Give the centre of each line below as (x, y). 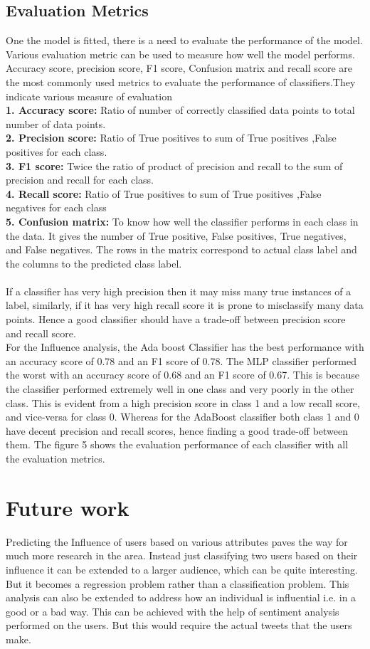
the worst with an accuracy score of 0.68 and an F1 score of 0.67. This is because (183, 375)
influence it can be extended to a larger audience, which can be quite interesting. (182, 569)
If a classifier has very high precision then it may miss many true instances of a (179, 291)
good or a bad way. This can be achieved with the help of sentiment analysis (173, 611)
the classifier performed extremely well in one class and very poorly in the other (180, 389)
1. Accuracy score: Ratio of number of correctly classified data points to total (180, 110)
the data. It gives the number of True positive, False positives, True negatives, (176, 235)
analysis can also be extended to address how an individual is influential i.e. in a (181, 597)
